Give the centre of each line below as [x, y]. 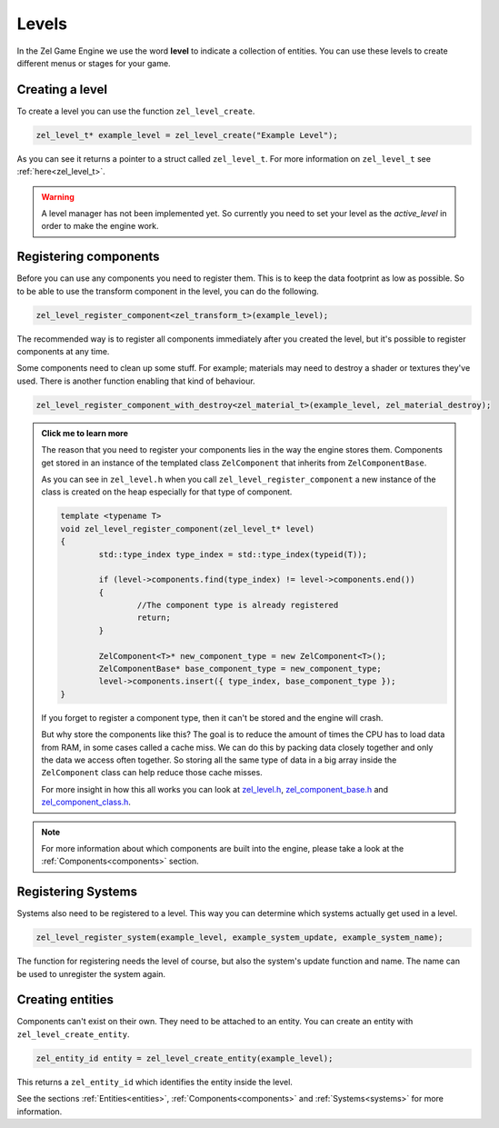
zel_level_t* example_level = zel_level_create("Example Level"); [187, 135]
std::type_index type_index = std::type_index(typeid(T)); [233, 554]
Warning [58, 196]
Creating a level [62, 90]
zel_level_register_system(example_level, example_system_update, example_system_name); [240, 938]
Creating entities [65, 1000]
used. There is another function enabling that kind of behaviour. [136, 381]
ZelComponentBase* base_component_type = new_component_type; [240, 669]
